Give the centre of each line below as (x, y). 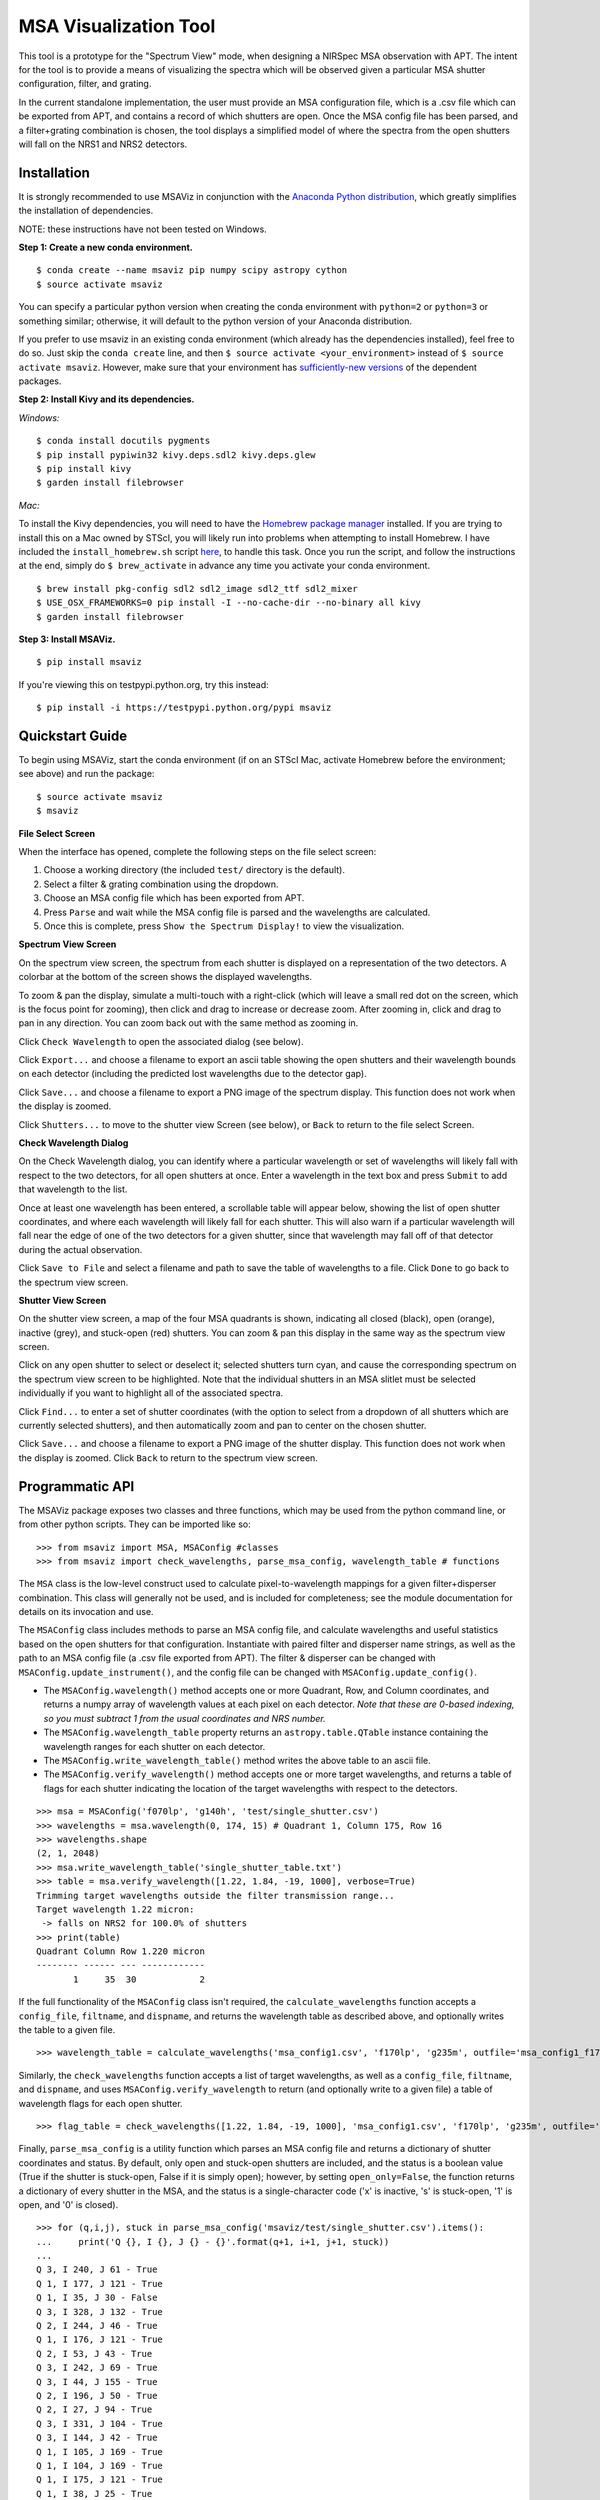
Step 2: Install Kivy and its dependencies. (106, 399)
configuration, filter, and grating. (85, 84)
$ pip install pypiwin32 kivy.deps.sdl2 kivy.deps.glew (176, 454)
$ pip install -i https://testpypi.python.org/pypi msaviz (184, 708)
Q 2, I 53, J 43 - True (94, 2353)
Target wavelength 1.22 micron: (115, 1909)
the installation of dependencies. (86, 211)
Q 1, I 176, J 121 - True (100, 2339)
